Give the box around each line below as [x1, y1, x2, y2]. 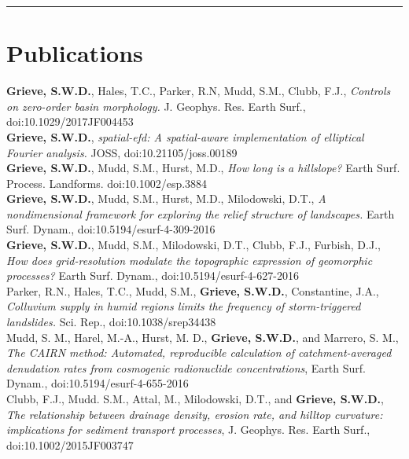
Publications [6, 37, 143, 69]
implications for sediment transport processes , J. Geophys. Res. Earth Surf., [6, 421, 370, 438]
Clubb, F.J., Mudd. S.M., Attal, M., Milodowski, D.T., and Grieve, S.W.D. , [6, 391, 384, 406]
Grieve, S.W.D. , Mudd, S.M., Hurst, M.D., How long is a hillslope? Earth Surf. [6, 160, 400, 176]
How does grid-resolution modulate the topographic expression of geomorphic [6, 252, 373, 268]
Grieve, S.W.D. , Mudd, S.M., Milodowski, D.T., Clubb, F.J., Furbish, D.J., [6, 237, 381, 253]
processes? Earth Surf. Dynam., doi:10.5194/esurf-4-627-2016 [6, 267, 299, 284]
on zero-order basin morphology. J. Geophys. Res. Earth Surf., [6, 97, 306, 114]
